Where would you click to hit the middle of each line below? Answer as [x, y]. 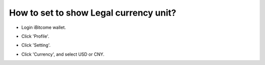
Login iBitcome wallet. [44, 27]
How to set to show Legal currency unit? [93, 13]
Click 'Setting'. [36, 45]
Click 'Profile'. [35, 36]
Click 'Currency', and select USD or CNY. [63, 54]
